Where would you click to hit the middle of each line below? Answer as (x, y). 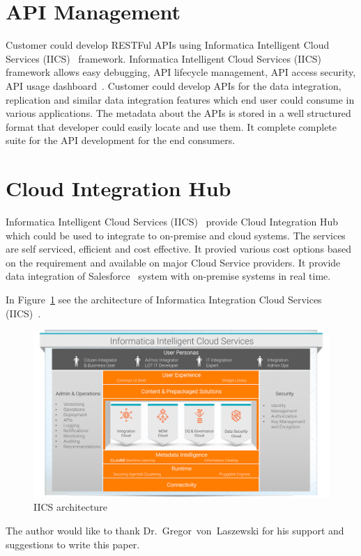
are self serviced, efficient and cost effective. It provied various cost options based (179, 249)
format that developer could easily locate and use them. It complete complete (171, 126)
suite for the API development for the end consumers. (121, 140)
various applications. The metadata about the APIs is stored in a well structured (178, 113)
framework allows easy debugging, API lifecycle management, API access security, (181, 72)
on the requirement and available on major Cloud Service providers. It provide (173, 262)
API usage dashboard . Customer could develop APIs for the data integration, (174, 85)
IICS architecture (70, 507)
